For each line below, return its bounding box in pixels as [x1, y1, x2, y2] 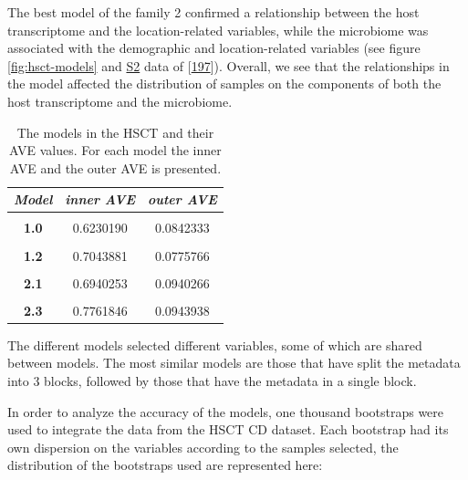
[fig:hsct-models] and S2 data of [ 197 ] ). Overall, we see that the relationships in [7, 56, 450, 75]
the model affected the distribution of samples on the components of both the [7, 74, 442, 93]
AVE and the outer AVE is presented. [9, 158, 222, 177]
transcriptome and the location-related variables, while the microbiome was [7, 20, 429, 39]
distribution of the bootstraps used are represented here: [7, 455, 323, 475]
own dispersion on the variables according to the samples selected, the [7, 437, 399, 456]
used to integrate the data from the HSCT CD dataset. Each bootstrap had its [7, 420, 449, 439]
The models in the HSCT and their [16, 122, 214, 141]
